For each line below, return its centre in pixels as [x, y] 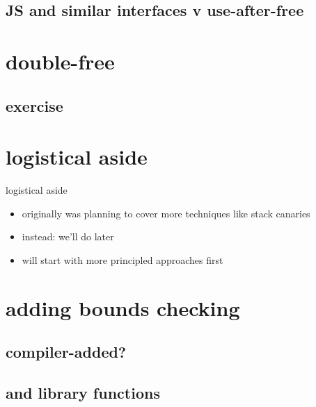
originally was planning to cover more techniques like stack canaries [166, 213]
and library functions [83, 392]
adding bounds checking [123, 307]
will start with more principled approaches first [123, 259]
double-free [60, 61]
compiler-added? [66, 352]
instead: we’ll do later [68, 236]
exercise [34, 105]
